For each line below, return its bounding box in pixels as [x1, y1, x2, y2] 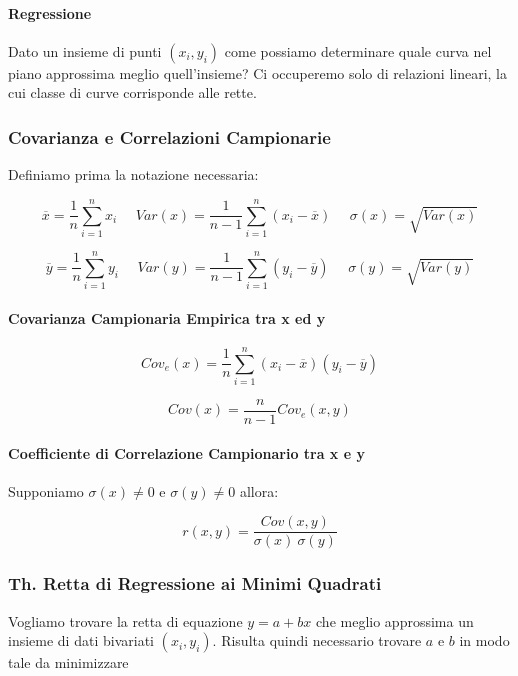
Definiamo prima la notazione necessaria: [8, 164, 259, 185]
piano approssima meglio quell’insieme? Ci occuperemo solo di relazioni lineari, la [8, 62, 508, 83]
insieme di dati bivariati [8, 630, 154, 651]
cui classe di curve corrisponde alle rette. [8, 82, 257, 103]
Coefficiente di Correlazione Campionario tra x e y [8, 442, 365, 463]
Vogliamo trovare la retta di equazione [8, 610, 243, 631]
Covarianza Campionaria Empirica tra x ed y [8, 307, 326, 328]
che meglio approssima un [316, 610, 474, 631]
